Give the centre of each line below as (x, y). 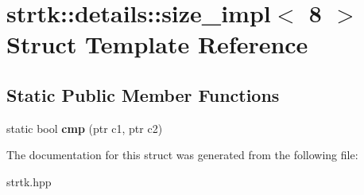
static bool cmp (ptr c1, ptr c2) (85, 128)
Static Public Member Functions (143, 94)
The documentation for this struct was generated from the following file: (182, 155)
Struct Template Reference (157, 44)
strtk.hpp (29, 181)
